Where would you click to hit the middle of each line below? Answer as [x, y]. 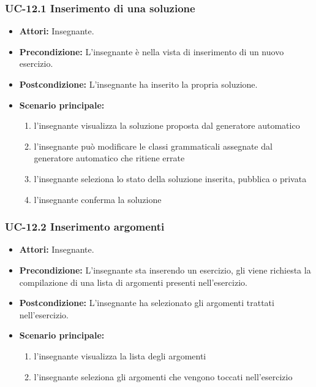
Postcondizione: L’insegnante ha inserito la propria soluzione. [138, 84]
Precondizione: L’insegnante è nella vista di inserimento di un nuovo [152, 51]
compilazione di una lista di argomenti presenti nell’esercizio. [133, 282]
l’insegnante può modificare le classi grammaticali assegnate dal [153, 146]
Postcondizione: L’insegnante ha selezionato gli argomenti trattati [147, 303]
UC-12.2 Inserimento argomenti [85, 227]
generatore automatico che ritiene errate [109, 158]
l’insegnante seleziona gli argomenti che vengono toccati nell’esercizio [163, 376]
